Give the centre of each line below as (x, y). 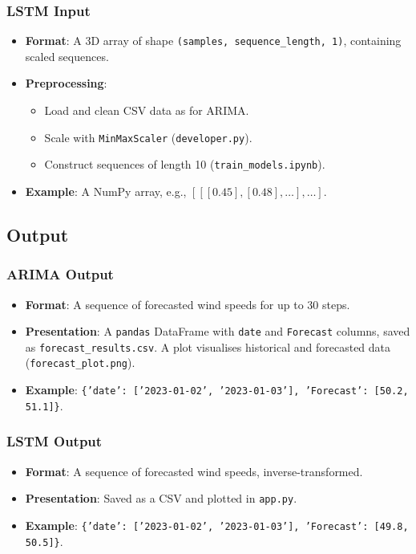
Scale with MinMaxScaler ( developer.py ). (148, 137)
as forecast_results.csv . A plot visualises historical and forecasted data (208, 346)
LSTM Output (55, 441)
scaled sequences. (67, 56)
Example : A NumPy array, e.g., (106, 191)
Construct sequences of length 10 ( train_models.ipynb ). (185, 164)
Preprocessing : (66, 83)
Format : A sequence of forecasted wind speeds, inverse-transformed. (194, 471)
